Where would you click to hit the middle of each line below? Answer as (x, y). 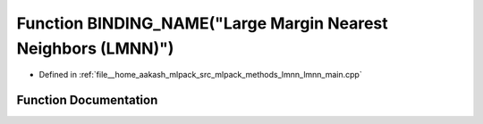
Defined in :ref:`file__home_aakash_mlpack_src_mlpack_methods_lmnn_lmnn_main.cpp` (200, 75)
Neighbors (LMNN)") (95, 48)
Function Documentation (87, 100)
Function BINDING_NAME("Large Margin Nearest (202, 23)
